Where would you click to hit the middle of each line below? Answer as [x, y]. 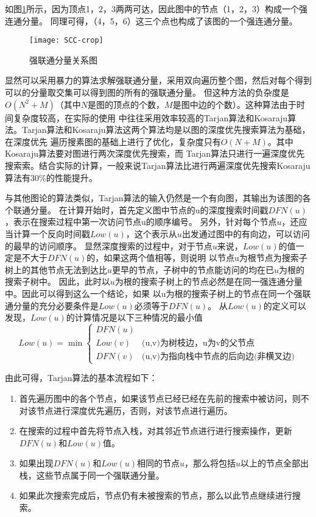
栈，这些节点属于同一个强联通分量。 [92, 475]
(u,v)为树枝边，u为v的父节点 [198, 344]
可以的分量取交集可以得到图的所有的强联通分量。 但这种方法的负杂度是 [147, 92]
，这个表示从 [151, 233]
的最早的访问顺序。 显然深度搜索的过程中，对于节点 [109, 245]
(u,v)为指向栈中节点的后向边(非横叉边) [218, 357]
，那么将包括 [210, 463]
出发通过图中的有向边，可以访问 [246, 233]
